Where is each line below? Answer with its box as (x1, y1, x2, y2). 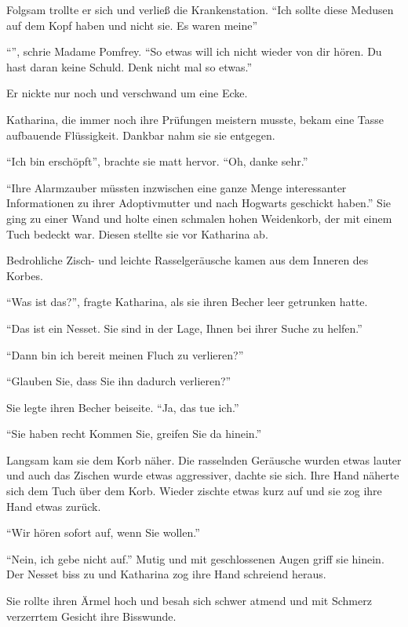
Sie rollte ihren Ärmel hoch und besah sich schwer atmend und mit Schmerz (6, 592, 372, 609)
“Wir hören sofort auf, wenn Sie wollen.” (6, 524, 200, 541)
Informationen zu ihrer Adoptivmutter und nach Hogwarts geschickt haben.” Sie (6, 195, 391, 211)
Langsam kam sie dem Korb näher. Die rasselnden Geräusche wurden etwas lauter (6, 451, 402, 468)
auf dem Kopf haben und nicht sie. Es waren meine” (6, 16, 258, 33)
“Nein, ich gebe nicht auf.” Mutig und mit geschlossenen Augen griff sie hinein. (6, 550, 384, 567)
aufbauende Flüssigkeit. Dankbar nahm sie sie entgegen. (6, 126, 275, 143)
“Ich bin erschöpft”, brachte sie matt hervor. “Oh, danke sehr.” (6, 153, 308, 170)
